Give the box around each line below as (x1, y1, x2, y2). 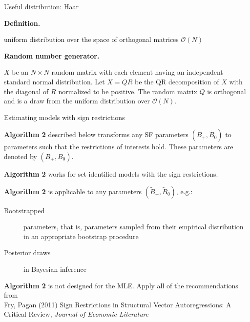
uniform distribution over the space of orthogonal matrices (4, 34, 179, 44)
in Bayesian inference (23, 263, 87, 274)
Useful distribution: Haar (4, 1, 79, 11)
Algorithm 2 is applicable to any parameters (4, 186, 142, 196)
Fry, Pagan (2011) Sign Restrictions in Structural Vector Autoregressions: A (4, 299, 231, 309)
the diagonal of (4, 86, 49, 96)
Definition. (4, 18, 41, 28)
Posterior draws (4, 247, 51, 258)
